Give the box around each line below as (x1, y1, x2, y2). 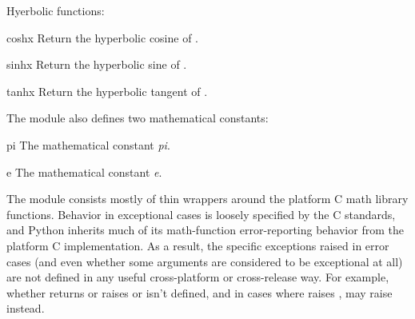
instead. (6, 300, 45, 317)
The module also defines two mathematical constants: (6, 110, 269, 126)
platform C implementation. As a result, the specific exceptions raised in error (6, 237, 389, 253)
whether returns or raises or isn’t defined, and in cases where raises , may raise (6, 284, 393, 301)
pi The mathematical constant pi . (6, 136, 170, 153)
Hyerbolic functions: (6, 2, 105, 18)
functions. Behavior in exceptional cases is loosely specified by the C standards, (6, 205, 396, 222)
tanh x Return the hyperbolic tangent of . (6, 82, 208, 99)
